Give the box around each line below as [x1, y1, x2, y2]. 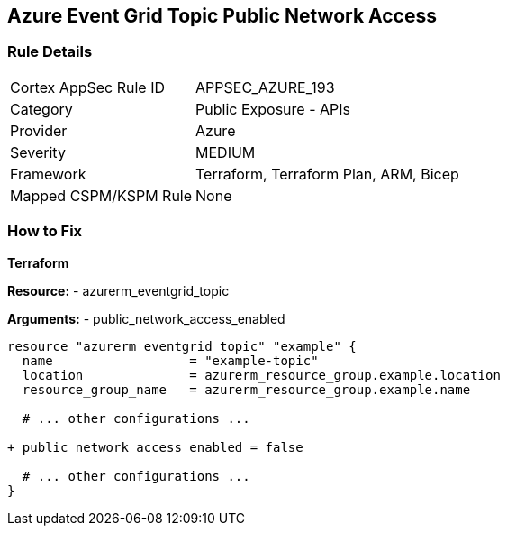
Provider [10, 121, 68, 140]
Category [10, 99, 73, 118]
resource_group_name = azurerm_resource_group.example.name [22, 381, 471, 397]
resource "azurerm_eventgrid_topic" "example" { [7, 338, 357, 354]
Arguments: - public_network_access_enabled [7, 310, 285, 326]
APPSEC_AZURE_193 [195, 78, 335, 96]
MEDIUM [195, 142, 256, 161]
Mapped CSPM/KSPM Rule [10, 186, 193, 205]
